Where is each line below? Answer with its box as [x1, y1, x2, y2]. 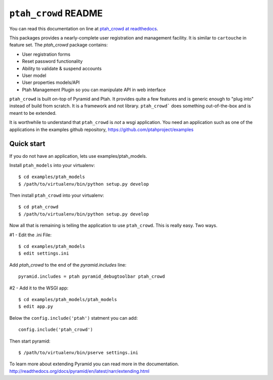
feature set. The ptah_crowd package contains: [9, 42, 108, 48]
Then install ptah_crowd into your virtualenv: [9, 192, 105, 198]
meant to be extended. [9, 110, 57, 116]
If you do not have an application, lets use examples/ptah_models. [9, 153, 147, 159]
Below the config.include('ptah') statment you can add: [9, 315, 138, 321]
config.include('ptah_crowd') [18, 327, 94, 332]
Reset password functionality [22, 58, 83, 64]
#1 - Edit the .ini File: [9, 232, 52, 238]
